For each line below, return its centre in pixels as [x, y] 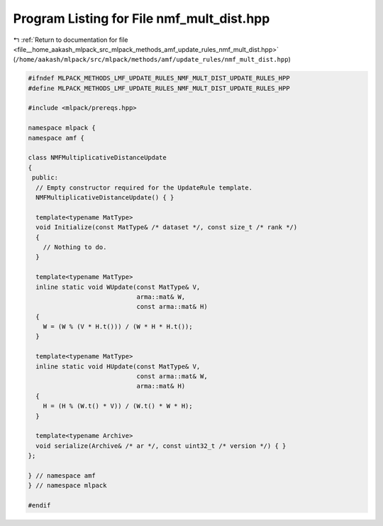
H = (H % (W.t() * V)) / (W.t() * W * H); [118, 406]
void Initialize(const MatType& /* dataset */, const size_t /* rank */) [167, 228]
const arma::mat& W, [172, 377]
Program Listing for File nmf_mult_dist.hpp [141, 18]
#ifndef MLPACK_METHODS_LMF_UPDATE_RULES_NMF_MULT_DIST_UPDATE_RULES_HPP [159, 78]
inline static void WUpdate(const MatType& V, [118, 287]
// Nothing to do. [75, 247]
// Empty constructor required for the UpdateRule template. [144, 187]
